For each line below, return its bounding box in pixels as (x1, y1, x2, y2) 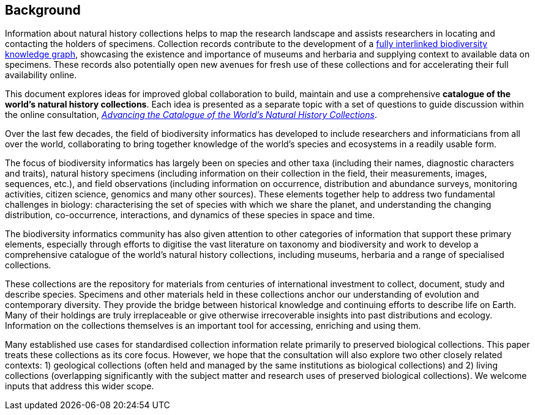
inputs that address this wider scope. (5, 381, 154, 392)
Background (5, 2, 81, 18)
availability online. (5, 70, 77, 81)
